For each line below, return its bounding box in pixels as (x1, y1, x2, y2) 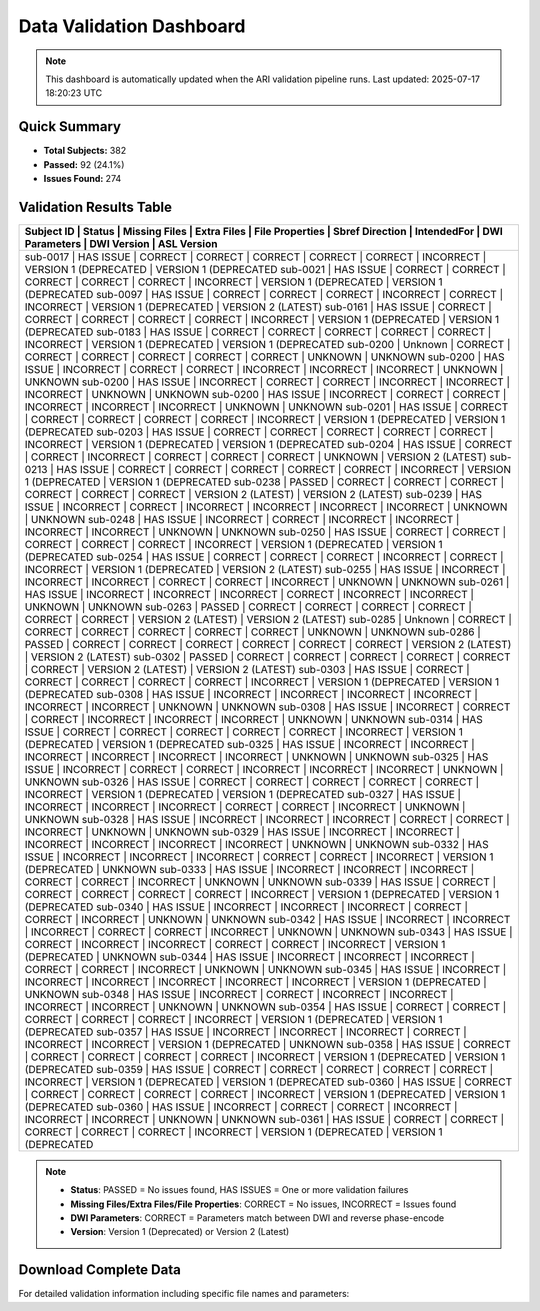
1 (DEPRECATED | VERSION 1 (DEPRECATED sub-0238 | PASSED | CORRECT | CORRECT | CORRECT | (24, 475, 505, 489)
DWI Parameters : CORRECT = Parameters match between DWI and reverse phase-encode (70, 1212, 445, 1224)
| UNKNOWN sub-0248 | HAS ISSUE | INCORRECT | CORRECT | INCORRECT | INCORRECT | (24, 512, 460, 526)
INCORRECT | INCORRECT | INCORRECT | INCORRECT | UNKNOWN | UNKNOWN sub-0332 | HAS (24, 837, 489, 851)
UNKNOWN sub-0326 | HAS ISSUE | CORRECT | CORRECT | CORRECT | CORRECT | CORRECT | (24, 775, 480, 789)
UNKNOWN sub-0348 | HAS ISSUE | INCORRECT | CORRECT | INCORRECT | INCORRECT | (24, 987, 454, 1001)
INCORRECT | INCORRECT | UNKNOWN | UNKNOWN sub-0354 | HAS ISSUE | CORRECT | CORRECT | (24, 1000, 507, 1014)
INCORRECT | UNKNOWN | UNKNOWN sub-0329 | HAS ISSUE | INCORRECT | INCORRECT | (24, 825, 460, 839)
